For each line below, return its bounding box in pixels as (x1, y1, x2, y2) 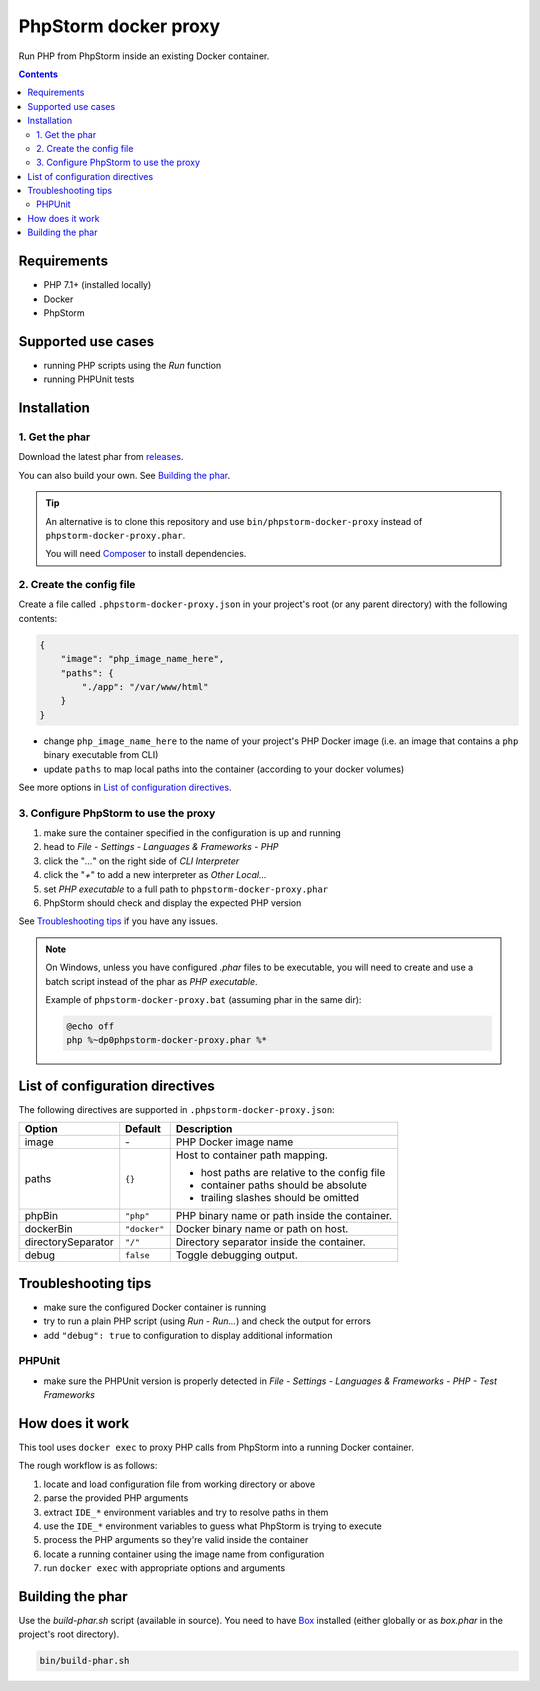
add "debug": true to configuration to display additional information (43, 1329, 333, 1341)
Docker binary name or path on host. (175, 1222, 349, 1236)
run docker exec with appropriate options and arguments (43, 1562, 286, 1574)
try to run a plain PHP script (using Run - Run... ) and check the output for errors (43, 1315, 372, 1327)
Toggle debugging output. (175, 1248, 299, 1262)
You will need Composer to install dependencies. (45, 548, 247, 560)
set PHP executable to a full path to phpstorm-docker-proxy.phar (43, 883, 329, 895)
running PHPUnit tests (43, 373, 135, 385)
